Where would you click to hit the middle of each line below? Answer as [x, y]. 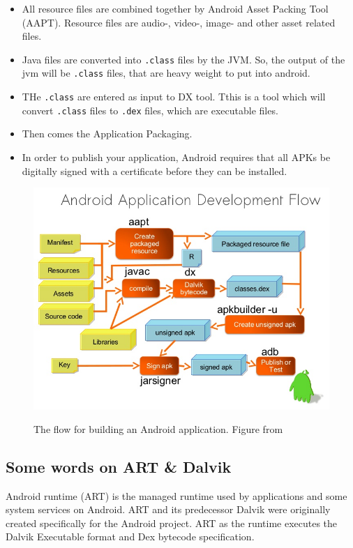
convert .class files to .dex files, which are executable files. [150, 110]
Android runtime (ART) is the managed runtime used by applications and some [176, 495]
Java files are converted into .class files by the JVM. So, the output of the [183, 59]
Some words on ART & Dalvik [119, 466]
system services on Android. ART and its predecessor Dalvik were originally [168, 509]
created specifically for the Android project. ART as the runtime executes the [172, 523]
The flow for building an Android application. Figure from [158, 428]
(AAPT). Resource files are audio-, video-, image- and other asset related [179, 22]
